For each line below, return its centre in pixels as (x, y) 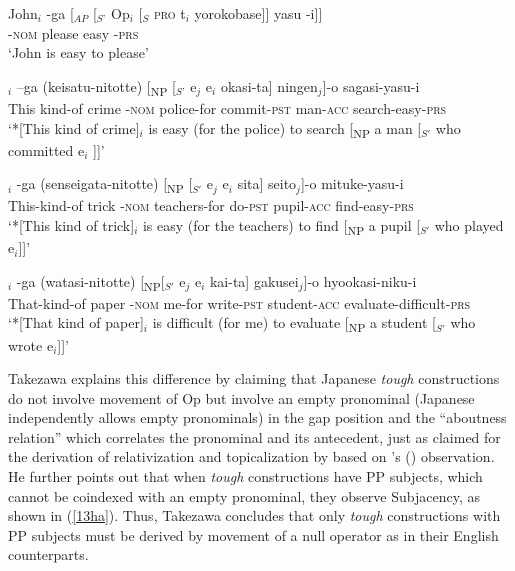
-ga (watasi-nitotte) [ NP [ (90, 282)
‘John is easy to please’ (78, 52)
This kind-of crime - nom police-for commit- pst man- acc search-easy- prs (227, 107)
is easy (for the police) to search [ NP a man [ (285, 129)
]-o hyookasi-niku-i (360, 280)
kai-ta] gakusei (254, 280)
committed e (46, 149)
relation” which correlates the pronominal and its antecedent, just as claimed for (254, 436)
